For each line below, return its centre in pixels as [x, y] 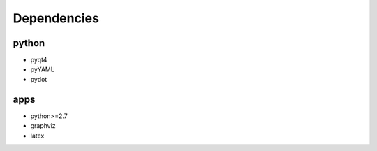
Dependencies [56, 18]
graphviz [43, 126]
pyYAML [43, 69]
